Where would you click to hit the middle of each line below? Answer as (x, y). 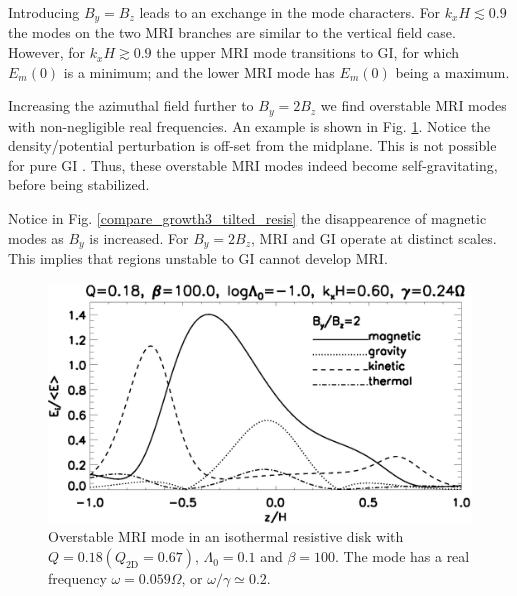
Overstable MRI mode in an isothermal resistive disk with (226, 536)
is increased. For (139, 237)
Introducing (44, 12)
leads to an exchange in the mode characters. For (290, 12)
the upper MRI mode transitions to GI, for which (308, 52)
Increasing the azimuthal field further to (131, 105)
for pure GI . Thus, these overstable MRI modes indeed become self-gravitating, (253, 164)
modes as (36, 237)
